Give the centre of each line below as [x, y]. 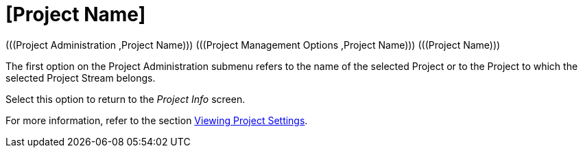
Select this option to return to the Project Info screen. [126, 99]
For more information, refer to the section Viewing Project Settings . [157, 120]
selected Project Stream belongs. [81, 78]
